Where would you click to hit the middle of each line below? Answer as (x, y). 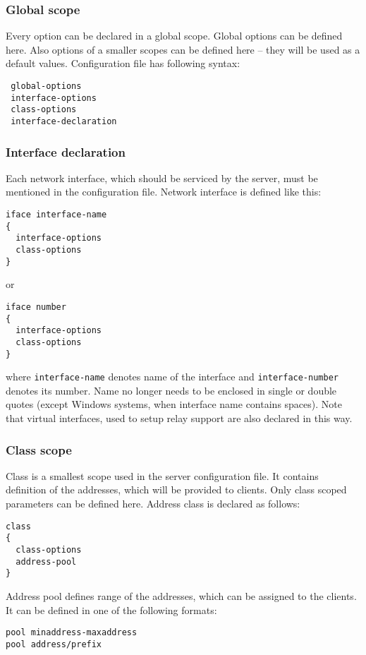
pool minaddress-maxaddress (72, 633)
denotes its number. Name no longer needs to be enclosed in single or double (171, 390)
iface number (36, 307)
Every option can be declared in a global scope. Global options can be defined (174, 36)
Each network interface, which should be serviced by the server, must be (162, 178)
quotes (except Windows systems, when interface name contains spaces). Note (174, 404)
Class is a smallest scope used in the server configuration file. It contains (162, 475)
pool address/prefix (54, 644)
